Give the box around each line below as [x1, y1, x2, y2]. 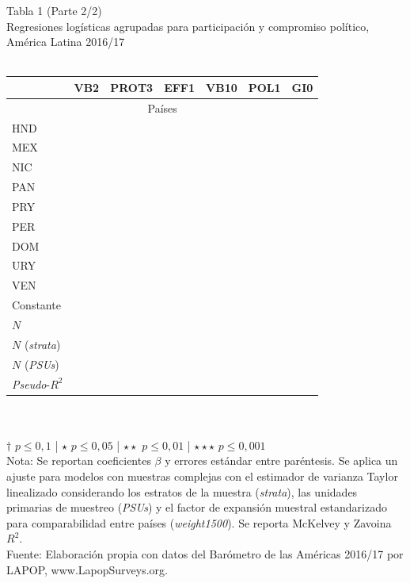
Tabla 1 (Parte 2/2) [6, 2, 102, 18]
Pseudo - [12, 375, 51, 392]
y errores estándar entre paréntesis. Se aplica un [165, 452, 398, 469]
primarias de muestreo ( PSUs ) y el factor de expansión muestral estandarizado [6, 499, 387, 516]
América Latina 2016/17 [6, 33, 125, 50]
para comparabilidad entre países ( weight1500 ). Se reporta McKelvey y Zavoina [6, 514, 392, 531]
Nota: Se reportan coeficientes [6, 452, 151, 469]
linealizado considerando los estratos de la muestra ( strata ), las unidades [6, 483, 358, 500]
